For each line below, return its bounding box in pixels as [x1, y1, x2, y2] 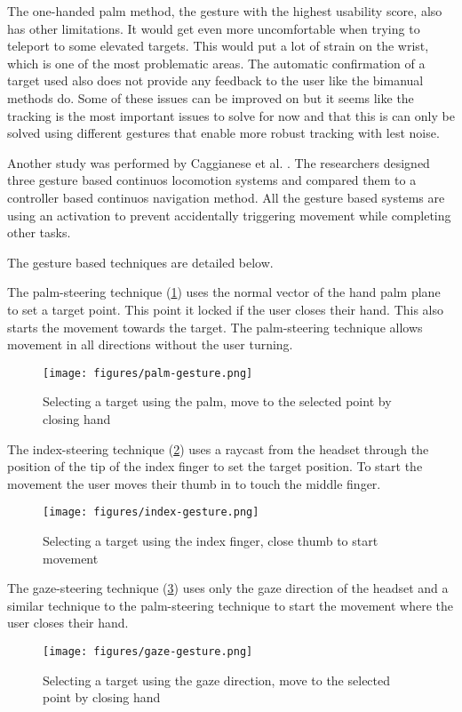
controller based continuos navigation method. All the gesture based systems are [7, 188, 445, 206]
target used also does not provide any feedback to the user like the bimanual [7, 71, 424, 90]
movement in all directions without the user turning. [7, 335, 293, 354]
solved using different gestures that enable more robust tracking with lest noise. [7, 124, 440, 142]
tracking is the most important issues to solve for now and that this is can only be [7, 106, 455, 124]
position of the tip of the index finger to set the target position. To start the [7, 457, 423, 476]
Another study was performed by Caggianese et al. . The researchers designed [7, 153, 430, 172]
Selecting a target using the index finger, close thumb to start [43, 531, 378, 549]
